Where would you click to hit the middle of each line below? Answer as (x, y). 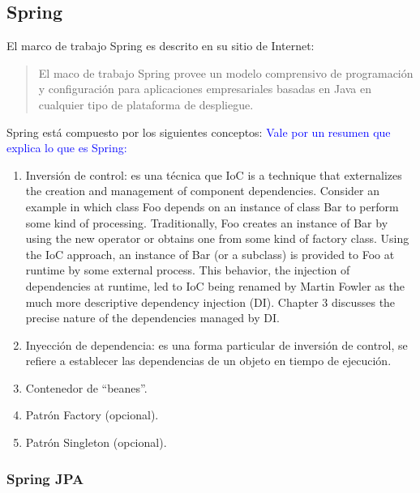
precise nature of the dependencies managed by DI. (152, 318)
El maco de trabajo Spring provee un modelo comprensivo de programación (226, 72)
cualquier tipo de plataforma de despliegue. (146, 104)
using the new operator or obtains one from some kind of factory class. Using (217, 238)
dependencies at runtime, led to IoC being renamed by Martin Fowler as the (215, 285)
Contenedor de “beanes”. (86, 387)
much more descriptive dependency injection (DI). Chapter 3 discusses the (210, 302)
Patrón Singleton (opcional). (96, 442)
